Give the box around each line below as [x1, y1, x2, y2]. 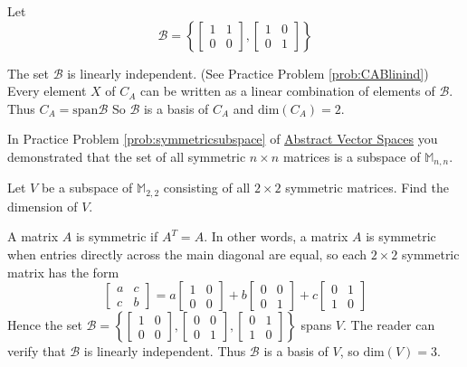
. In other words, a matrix [204, 227, 348, 246]
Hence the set [7, 315, 82, 334]
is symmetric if [75, 227, 158, 246]
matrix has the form [7, 262, 119, 281]
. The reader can [343, 315, 435, 334]
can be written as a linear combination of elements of [140, 81, 435, 100]
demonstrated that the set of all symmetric [7, 146, 246, 165]
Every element [7, 81, 87, 100]
